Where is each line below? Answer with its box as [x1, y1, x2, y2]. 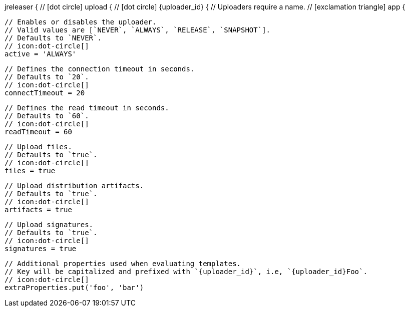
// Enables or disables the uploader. [5, 18, 157, 26]
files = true [5, 167, 56, 175]
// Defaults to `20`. [5, 73, 89, 81]
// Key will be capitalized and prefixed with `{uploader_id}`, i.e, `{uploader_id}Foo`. [5, 268, 367, 276]
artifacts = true [5, 206, 72, 214]
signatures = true [5, 245, 77, 253]
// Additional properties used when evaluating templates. [5, 260, 241, 268]
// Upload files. [5, 143, 72, 151]
